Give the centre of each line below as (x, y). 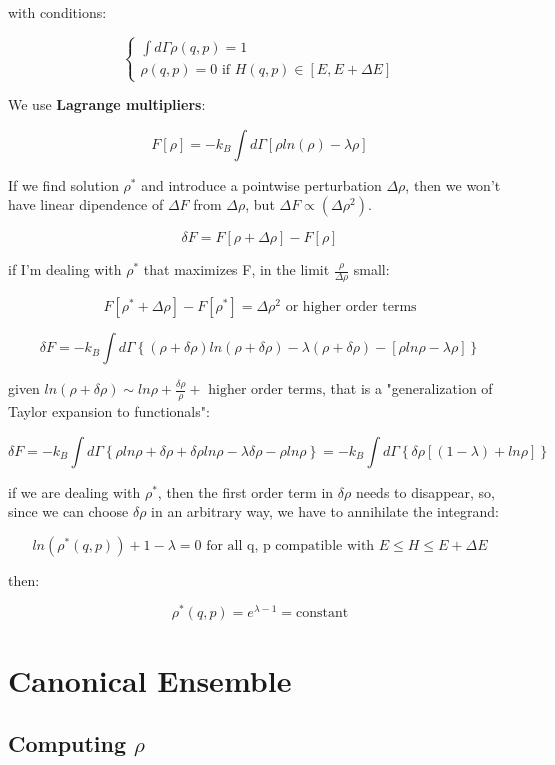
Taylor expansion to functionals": (109, 411)
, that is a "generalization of (407, 388)
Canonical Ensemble (150, 679)
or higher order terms (351, 307)
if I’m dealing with (65, 269)
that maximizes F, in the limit (236, 269)
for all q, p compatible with (290, 545)
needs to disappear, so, (425, 491)
